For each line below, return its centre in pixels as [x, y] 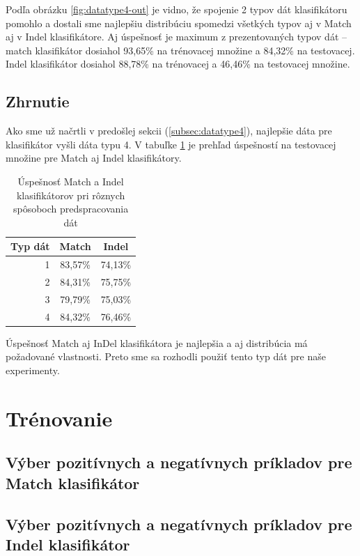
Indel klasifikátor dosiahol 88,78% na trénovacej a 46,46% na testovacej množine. [178, 64]
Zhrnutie [38, 101]
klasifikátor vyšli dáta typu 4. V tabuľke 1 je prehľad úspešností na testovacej [171, 144]
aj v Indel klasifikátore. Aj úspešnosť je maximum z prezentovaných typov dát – [176, 37]
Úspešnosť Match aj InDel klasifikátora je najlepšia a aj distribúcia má [157, 342]
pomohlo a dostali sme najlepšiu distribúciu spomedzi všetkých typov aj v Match [179, 23]
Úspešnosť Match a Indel [71, 181]
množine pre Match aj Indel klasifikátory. [94, 158]
